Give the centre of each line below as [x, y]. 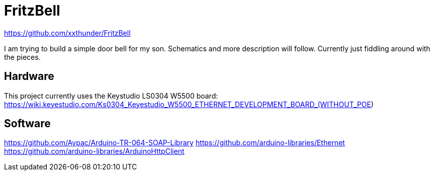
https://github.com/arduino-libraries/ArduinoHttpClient [94, 151]
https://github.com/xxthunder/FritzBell [67, 33]
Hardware [29, 76]
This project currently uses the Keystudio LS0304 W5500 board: [111, 96]
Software [27, 124]
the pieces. [22, 57]
